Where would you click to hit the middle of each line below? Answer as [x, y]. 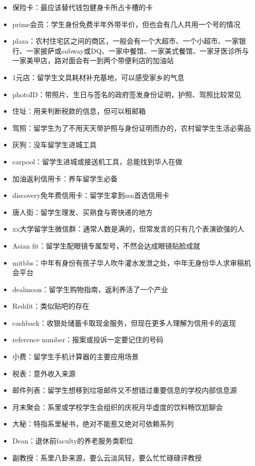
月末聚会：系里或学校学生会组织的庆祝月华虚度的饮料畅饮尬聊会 [117, 407]
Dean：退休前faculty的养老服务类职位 [73, 441]
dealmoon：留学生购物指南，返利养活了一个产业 [90, 289]
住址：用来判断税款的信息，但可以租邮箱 [79, 111]
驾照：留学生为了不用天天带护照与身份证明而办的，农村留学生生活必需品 [132, 128]
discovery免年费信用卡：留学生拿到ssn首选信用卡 [91, 195]
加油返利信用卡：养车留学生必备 [65, 178]
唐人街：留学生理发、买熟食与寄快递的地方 [82, 212]
